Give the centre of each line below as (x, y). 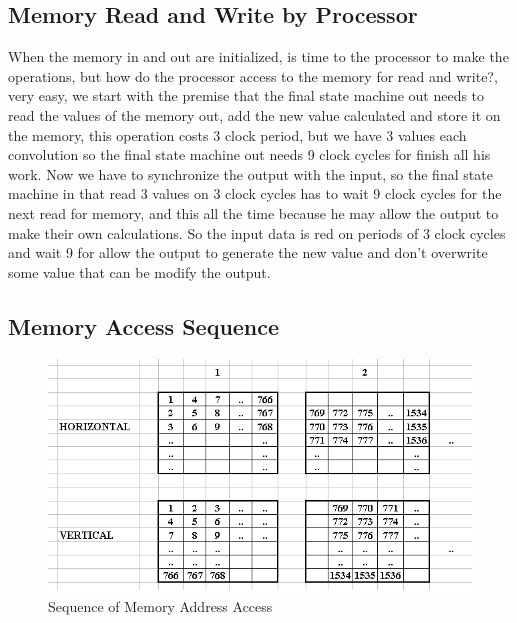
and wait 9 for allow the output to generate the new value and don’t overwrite (248, 252)
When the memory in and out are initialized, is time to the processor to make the (258, 56)
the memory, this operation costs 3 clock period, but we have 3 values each (237, 134)
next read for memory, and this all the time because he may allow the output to (253, 212)
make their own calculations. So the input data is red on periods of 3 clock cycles (257, 232)
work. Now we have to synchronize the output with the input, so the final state (250, 173)
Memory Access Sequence (144, 325)
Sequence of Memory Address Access (160, 605)
